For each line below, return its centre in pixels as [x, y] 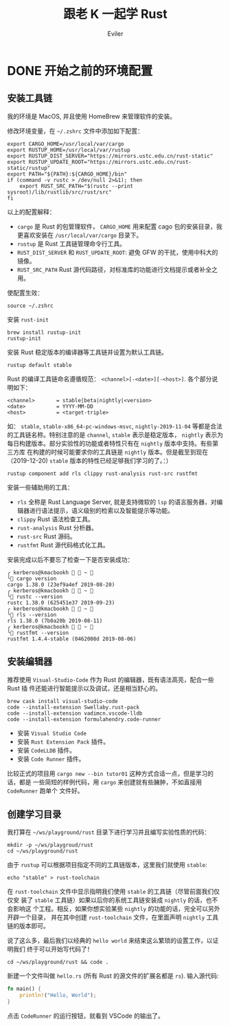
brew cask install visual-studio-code [62, 701]
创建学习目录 [34, 814]
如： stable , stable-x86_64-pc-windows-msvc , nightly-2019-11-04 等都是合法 [115, 426]
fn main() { [24, 989]
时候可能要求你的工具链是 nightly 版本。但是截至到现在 [129, 452]
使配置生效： [25, 293]
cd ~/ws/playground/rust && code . [58, 962]
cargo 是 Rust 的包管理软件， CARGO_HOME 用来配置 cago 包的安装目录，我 [119, 226]
